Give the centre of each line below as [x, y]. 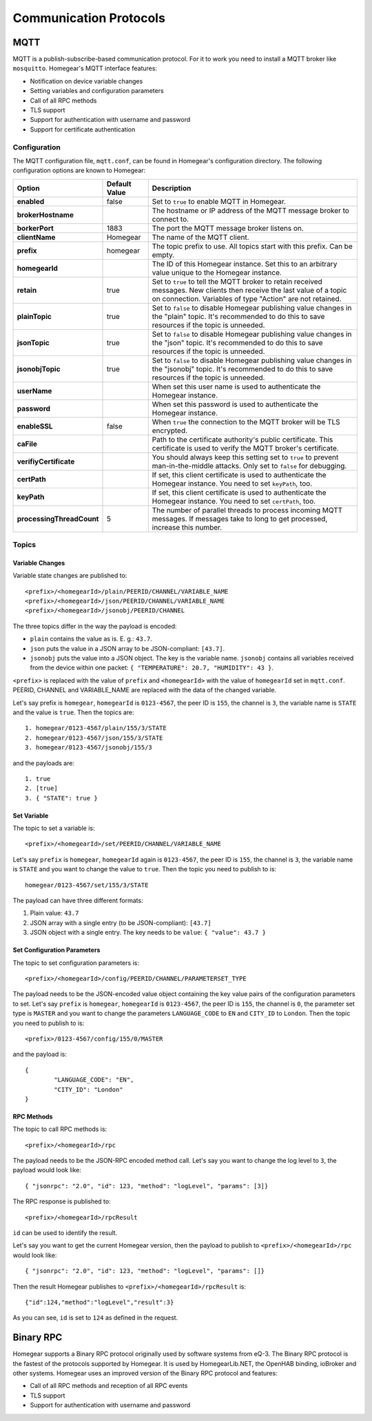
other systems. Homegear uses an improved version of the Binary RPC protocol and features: [145, 1373]
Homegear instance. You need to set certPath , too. [234, 501]
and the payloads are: [44, 763]
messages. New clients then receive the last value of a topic [249, 290]
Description [172, 188]
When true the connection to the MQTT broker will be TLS [246, 422]
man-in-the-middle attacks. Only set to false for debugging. [249, 466]
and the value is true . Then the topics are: [73, 712]
